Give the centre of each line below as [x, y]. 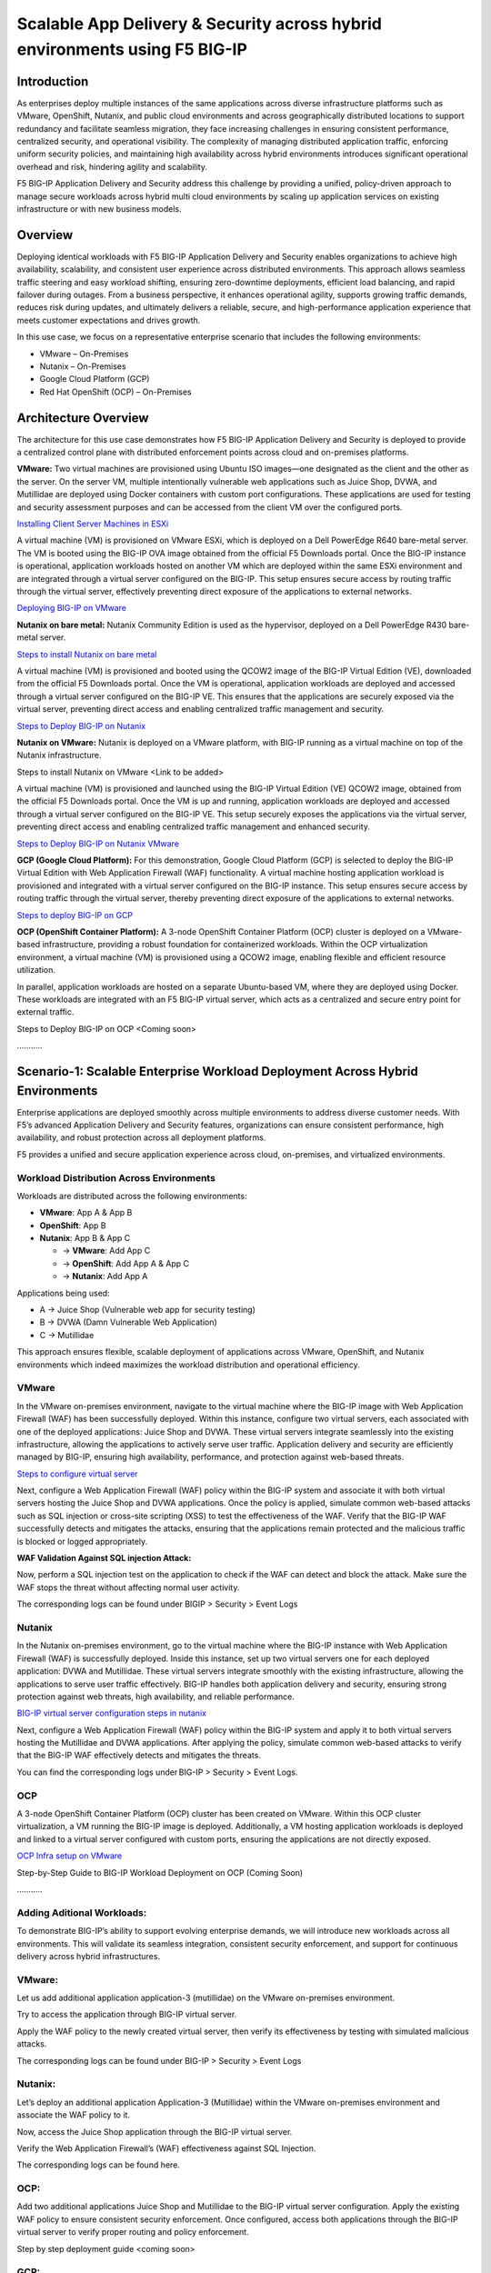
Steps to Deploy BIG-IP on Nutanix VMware [98, 843]
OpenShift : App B [73, 1225]
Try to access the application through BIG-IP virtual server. [127, 2015]
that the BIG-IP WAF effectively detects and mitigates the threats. [139, 1756]
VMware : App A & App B [86, 1213]
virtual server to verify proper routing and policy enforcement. [133, 2232]
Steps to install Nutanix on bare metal [87, 654]
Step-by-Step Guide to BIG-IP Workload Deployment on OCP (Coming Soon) [160, 1872]
